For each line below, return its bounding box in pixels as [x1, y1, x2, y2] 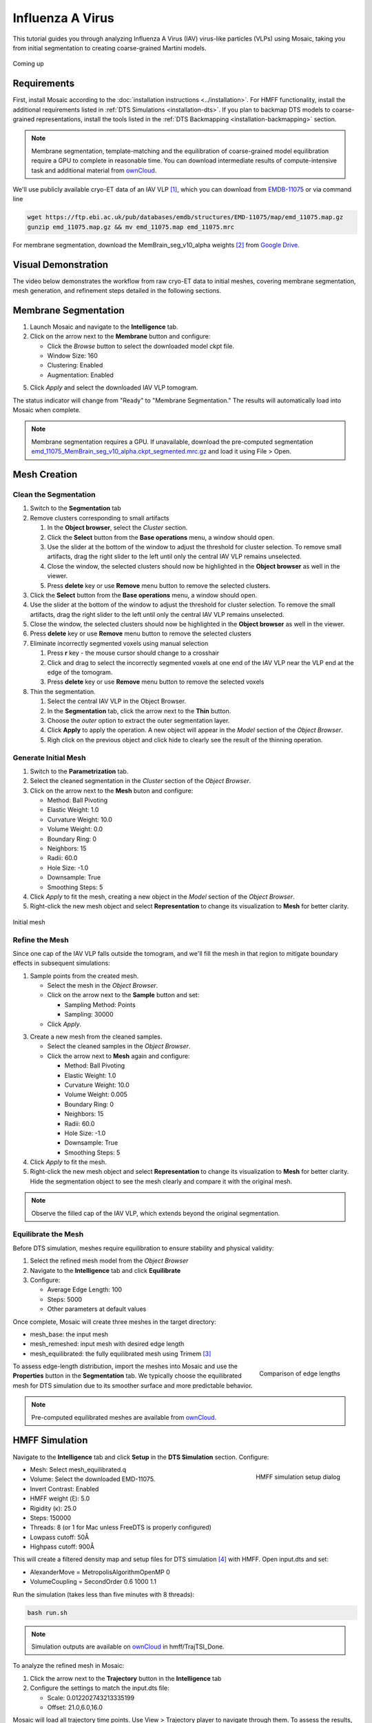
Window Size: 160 [47, 351, 98, 360]
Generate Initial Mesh [12, 753, 86, 762]
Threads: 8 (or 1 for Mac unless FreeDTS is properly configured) [30, 1523, 211, 1531]
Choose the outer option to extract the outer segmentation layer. [47, 716, 230, 724]
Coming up [12, 59, 44, 68]
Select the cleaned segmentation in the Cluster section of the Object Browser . [30, 777, 251, 785]
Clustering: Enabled [47, 361, 103, 369]
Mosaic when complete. [12, 406, 81, 414]
